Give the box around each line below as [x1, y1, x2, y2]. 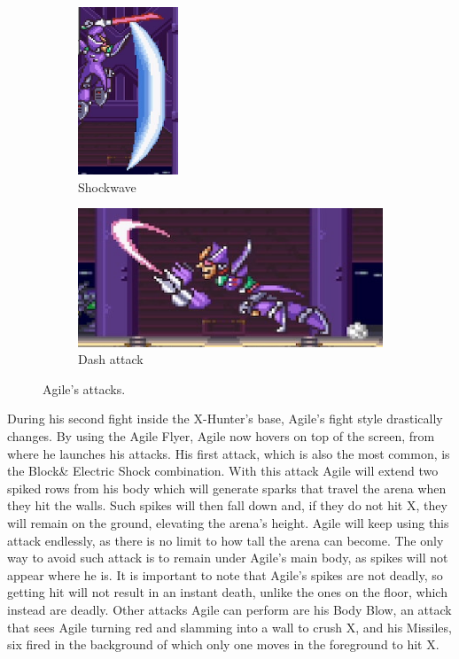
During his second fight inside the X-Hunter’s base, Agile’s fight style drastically [7, 409, 443, 428]
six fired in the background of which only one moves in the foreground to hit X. [7, 635, 440, 654]
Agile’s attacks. [43, 379, 126, 398]
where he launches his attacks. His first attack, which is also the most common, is [7, 444, 450, 462]
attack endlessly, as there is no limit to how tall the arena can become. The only [7, 531, 444, 549]
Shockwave [78, 177, 136, 196]
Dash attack [78, 350, 144, 368]
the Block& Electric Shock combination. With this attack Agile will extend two [7, 461, 439, 480]
